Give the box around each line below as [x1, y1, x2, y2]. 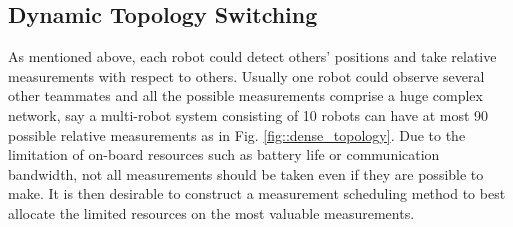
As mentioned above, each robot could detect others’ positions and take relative [8, 46, 497, 67]
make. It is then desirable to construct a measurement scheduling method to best [8, 183, 506, 204]
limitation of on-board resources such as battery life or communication [8, 144, 440, 165]
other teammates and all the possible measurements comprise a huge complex [8, 85, 483, 106]
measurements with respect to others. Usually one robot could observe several [8, 65, 485, 86]
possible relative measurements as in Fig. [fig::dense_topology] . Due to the [8, 124, 466, 145]
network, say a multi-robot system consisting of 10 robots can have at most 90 [8, 104, 489, 125]
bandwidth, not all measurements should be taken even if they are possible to [8, 163, 484, 184]
